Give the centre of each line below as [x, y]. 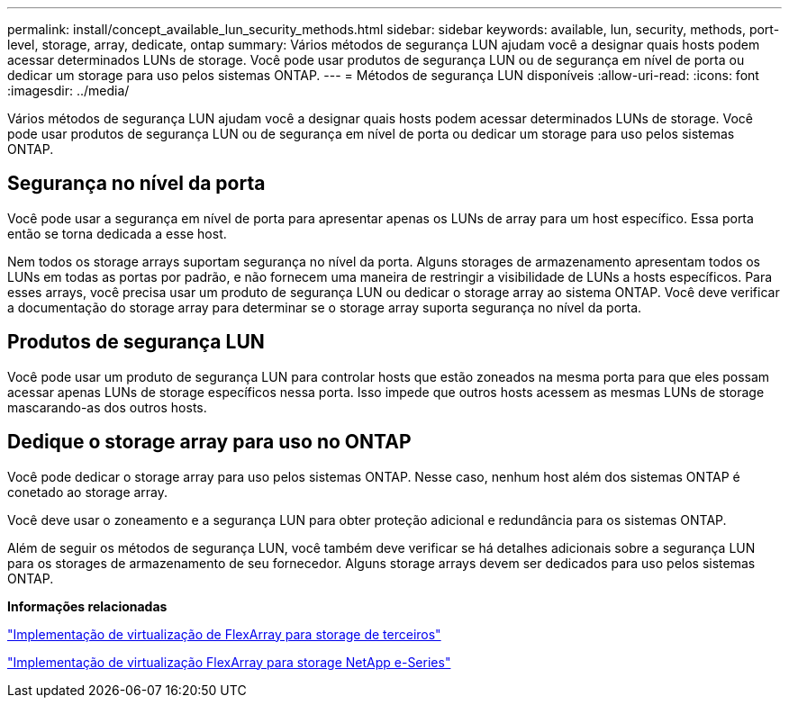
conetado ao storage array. [88, 492]
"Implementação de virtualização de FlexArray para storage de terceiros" [224, 634]
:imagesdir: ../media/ [68, 90]
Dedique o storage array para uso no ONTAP [209, 442]
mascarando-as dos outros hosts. [107, 407]
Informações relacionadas [87, 606]
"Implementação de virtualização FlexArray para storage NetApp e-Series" [229, 662]
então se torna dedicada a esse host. [117, 233]
